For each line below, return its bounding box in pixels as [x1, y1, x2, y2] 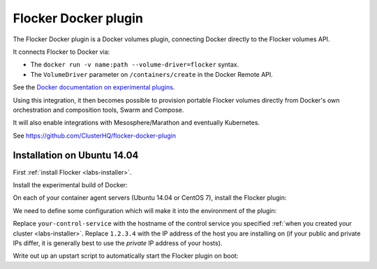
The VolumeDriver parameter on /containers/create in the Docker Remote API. [30, 70, 274, 78]
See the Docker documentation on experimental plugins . [13, 83, 175, 92]
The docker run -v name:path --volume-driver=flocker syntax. [30, 60, 239, 69]
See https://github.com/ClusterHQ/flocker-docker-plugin [13, 131, 176, 140]
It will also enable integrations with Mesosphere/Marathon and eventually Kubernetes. [13, 119, 260, 127]
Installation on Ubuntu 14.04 [13, 150, 139, 161]
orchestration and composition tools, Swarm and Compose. [13, 106, 184, 114]
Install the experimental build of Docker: [13, 180, 128, 189]
